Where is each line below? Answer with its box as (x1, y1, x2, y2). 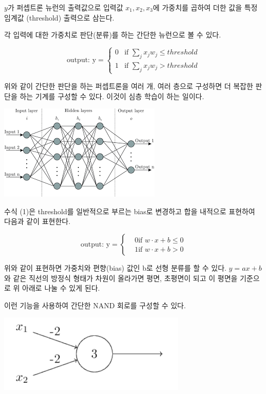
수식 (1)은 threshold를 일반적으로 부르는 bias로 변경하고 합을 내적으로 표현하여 (4, 205, 255, 216)
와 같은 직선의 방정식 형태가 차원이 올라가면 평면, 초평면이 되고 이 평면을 (4, 272, 238, 283)
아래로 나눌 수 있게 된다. (22, 283, 100, 293)
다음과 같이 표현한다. (4, 216, 71, 227)
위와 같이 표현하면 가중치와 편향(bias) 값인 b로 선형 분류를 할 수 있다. (4, 262, 226, 273)
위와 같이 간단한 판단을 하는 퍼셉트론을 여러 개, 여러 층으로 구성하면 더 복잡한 (4, 80, 253, 91)
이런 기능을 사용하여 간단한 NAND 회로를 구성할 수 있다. (4, 299, 186, 310)
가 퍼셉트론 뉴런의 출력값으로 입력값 (7, 2, 123, 12)
